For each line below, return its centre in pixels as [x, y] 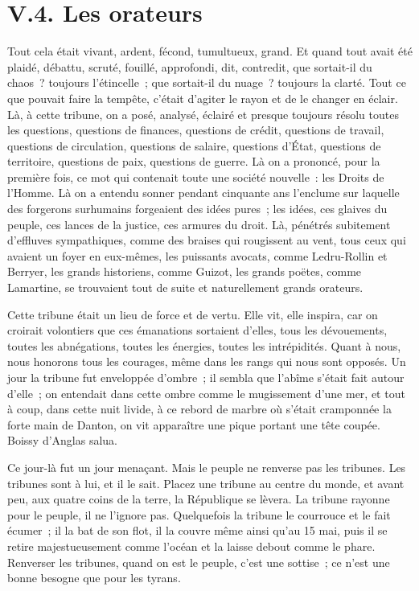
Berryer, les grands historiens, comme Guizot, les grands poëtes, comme [185, 271]
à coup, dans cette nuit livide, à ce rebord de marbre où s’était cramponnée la [199, 409]
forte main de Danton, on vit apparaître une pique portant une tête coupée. [194, 424]
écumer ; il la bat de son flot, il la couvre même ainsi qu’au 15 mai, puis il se [197, 530]
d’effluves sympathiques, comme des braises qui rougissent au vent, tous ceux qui [207, 240]
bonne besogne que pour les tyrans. [94, 578]
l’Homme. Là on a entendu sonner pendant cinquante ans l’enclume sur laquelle [203, 193]
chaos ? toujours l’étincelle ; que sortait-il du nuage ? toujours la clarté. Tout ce [207, 82]
